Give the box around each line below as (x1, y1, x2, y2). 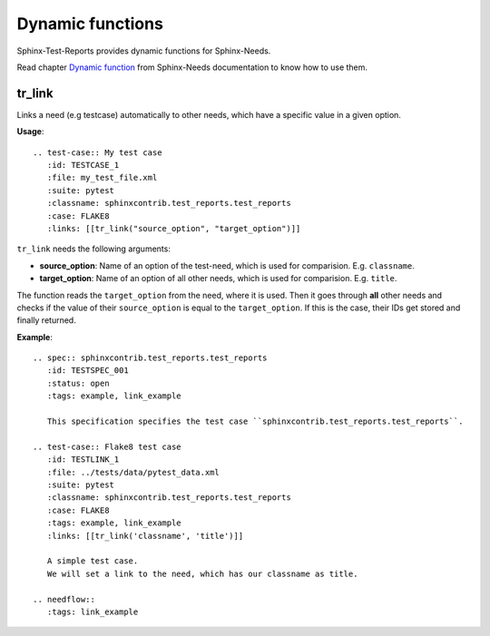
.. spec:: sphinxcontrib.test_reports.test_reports (33, 353, 268, 363)
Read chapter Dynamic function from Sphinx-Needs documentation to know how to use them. (16, 62, 367, 73)
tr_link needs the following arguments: (16, 243, 171, 254)
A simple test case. (46, 556, 139, 566)
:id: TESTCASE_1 (46, 160, 120, 171)
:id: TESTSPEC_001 (46, 366, 129, 376)
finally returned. (16, 315, 76, 326)
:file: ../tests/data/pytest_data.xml (46, 467, 220, 477)
